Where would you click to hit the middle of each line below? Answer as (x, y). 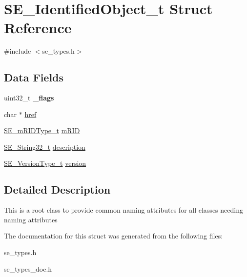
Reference (38, 28)
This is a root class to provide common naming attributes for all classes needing (123, 210)
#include (18, 51)
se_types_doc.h (28, 268)
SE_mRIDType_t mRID (42, 130)
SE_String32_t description (45, 147)
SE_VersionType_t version (45, 163)
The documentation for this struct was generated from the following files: (113, 236)
